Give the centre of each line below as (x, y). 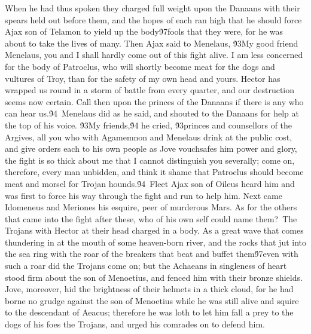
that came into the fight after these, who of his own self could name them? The (151, 218)
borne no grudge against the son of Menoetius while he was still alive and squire (152, 300)
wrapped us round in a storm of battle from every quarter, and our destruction (150, 90)
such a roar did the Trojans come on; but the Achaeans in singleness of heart (146, 266)
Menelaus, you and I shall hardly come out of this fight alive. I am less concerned (154, 55)
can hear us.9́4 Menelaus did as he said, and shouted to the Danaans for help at (152, 113)
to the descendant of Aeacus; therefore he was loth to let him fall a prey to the (149, 312)
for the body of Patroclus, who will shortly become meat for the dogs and (140, 66)
